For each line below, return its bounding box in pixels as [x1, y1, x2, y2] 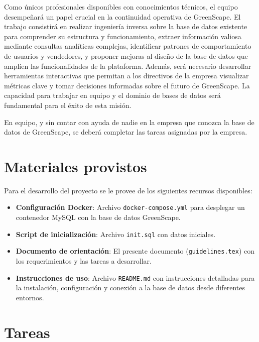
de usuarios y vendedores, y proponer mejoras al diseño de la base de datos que [4, 50, 248, 61]
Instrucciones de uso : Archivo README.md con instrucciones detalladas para [16, 272, 255, 283]
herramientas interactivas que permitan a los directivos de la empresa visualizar [4, 70, 249, 81]
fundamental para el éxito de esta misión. [4, 99, 132, 110]
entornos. [16, 292, 44, 302]
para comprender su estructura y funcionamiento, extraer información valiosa [4, 31, 241, 41]
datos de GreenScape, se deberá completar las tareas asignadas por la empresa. [4, 127, 247, 137]
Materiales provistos [4, 156, 147, 176]
